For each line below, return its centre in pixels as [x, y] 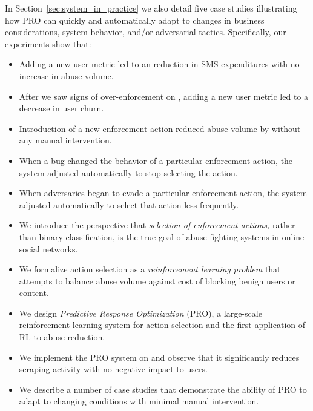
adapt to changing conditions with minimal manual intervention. [139, 401]
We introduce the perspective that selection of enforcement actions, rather [157, 225]
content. [34, 293]
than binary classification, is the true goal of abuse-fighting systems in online [162, 236]
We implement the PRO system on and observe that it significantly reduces [159, 357]
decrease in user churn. [61, 108]
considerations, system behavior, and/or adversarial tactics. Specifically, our [146, 32]
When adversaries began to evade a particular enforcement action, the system [163, 193]
